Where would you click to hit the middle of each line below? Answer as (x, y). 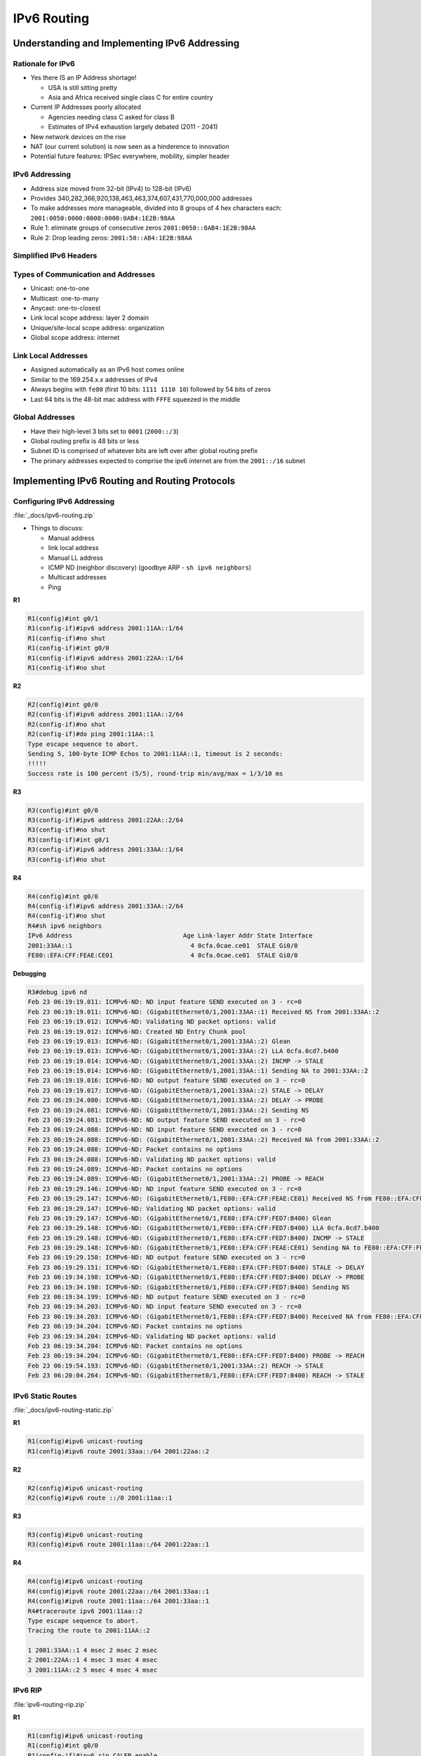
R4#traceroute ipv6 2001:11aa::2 (85, 1611)
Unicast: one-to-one (60, 289)
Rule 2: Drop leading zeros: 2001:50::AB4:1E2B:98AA (111, 237)
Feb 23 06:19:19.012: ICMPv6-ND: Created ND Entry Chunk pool (137, 1031)
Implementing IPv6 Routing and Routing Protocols (124, 481)
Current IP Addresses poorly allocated (86, 107)
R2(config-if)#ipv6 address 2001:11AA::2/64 (106, 714)
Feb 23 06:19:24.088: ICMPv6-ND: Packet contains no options (135, 1149)
